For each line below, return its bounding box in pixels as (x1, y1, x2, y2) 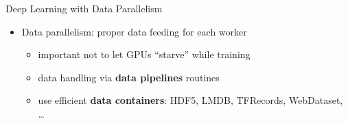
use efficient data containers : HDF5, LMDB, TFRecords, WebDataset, (38, 93, 343, 107)
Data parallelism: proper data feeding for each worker (21, 24, 247, 38)
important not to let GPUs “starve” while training (38, 47, 251, 61)
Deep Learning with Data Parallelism (5, 1, 163, 15)
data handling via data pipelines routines (38, 70, 220, 84)
